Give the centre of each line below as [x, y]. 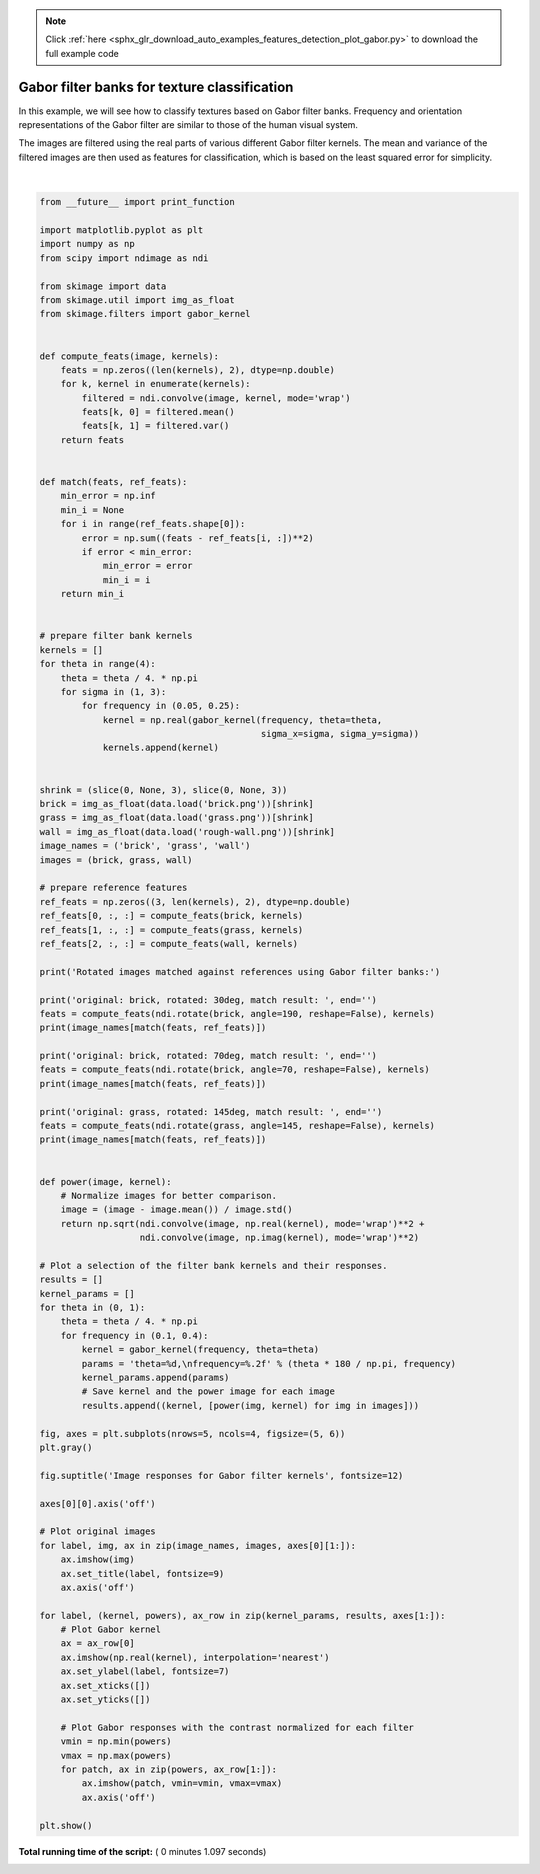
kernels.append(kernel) [161, 748]
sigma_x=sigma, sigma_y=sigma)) [340, 734]
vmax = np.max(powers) [116, 1755]
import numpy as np [87, 244]
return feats [92, 439]
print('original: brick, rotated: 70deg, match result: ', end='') [208, 1056]
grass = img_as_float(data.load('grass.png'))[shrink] [176, 818]
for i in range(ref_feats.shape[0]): [153, 524]
